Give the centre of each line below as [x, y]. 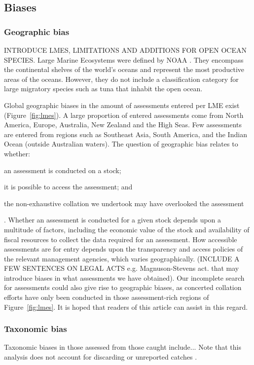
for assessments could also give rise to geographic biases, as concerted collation [123, 287]
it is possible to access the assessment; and [68, 187]
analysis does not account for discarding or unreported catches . [101, 357]
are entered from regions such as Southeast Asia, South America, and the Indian [126, 134]
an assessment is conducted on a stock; [63, 170]
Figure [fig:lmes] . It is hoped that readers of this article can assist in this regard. [126, 307]
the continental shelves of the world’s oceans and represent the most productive [124, 69]
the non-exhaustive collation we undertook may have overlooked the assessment [124, 203]
